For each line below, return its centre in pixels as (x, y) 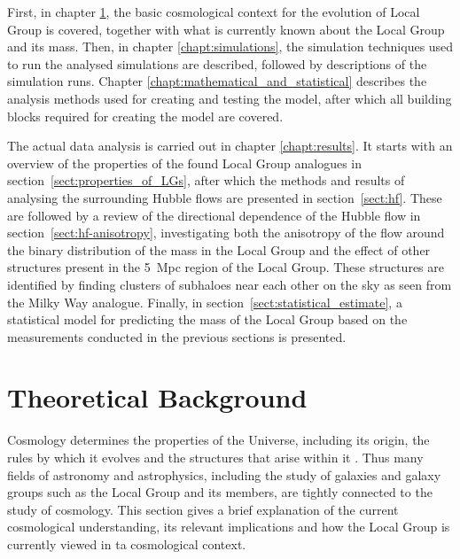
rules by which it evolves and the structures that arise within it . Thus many (215, 457)
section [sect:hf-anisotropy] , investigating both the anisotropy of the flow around (226, 233)
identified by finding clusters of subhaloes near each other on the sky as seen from (230, 284)
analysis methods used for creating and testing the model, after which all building (230, 98)
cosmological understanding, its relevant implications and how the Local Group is (229, 527)
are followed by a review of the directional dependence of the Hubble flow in (214, 215)
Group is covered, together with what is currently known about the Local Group (226, 29)
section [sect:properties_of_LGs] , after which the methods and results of (206, 180)
